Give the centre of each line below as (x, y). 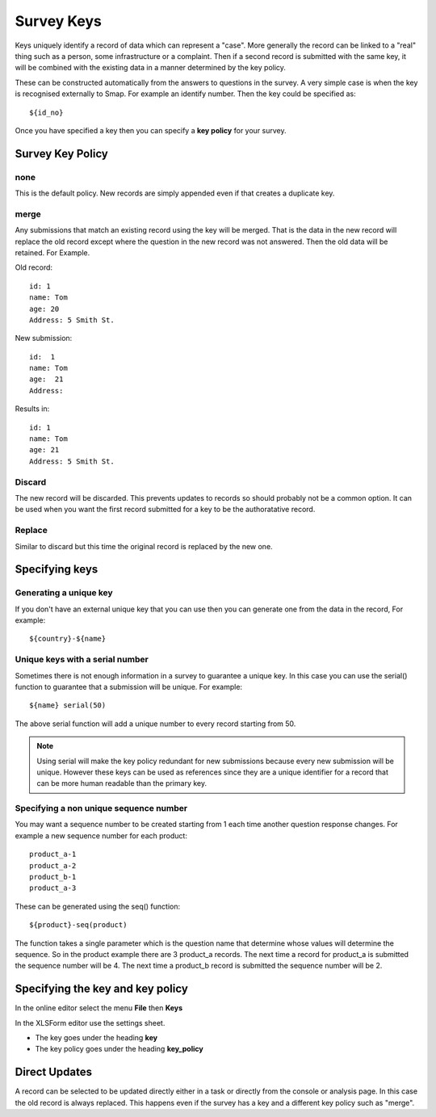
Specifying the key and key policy (102, 989)
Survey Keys (59, 21)
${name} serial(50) (68, 705)
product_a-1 (53, 855)
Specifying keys (57, 569)
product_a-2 (53, 865)
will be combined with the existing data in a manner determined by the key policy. (151, 68)
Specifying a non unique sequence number (101, 808)
